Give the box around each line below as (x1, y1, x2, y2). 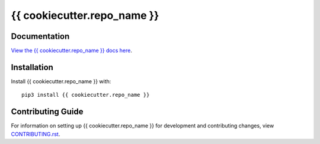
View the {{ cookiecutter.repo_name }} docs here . (11, 47, 133, 54)
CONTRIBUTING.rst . (11, 130, 60, 138)
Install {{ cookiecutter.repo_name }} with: (11, 77, 111, 85)
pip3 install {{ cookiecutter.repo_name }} (21, 91, 150, 99)
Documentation (11, 31, 70, 41)
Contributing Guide (11, 107, 84, 117)
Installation (11, 62, 53, 72)
